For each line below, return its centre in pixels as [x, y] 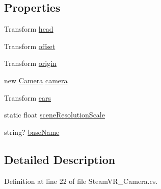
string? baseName [32, 132]
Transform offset [30, 46]
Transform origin [30, 63]
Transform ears [28, 97]
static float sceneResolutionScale [55, 115]
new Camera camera [36, 80]
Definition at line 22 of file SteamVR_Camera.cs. [81, 181]
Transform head [29, 29]
